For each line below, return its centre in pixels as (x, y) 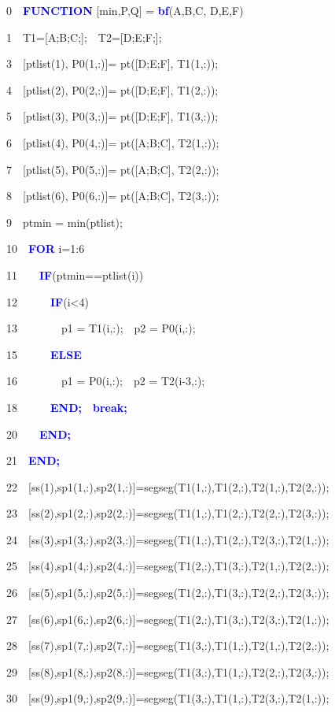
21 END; (33, 460)
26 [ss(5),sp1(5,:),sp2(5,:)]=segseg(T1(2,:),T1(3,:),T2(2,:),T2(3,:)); (168, 593)
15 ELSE (44, 354)
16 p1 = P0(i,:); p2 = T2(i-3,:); (106, 381)
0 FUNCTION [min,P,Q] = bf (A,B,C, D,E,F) (125, 10)
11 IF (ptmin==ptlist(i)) (75, 274)
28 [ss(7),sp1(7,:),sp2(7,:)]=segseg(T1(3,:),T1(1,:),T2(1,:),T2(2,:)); (168, 645)
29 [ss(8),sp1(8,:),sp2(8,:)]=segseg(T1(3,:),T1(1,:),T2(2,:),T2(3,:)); (168, 671)
